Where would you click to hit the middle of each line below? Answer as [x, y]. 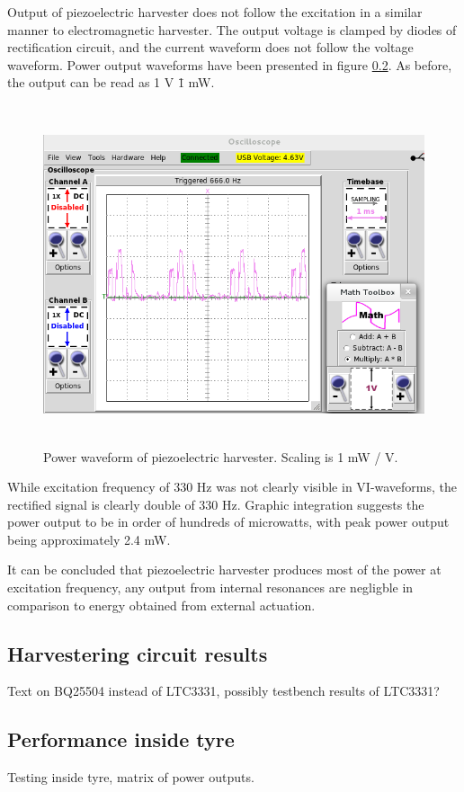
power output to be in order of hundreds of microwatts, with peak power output [228, 522]
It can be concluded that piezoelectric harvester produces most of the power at [224, 570]
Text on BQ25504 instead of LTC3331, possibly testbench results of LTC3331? [223, 691]
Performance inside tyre [121, 739]
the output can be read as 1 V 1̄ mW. [111, 82]
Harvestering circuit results [138, 653]
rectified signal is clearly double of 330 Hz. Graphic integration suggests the [216, 504]
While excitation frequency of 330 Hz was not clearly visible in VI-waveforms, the [232, 487]
